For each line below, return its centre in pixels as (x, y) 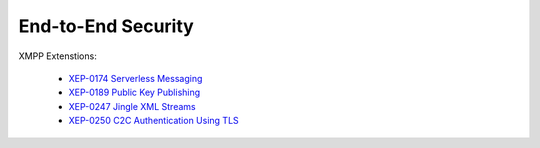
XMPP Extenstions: (57, 56)
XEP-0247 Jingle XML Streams (132, 106)
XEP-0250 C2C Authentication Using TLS (153, 121)
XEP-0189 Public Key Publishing (134, 92)
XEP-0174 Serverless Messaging (135, 78)
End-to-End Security (106, 26)
